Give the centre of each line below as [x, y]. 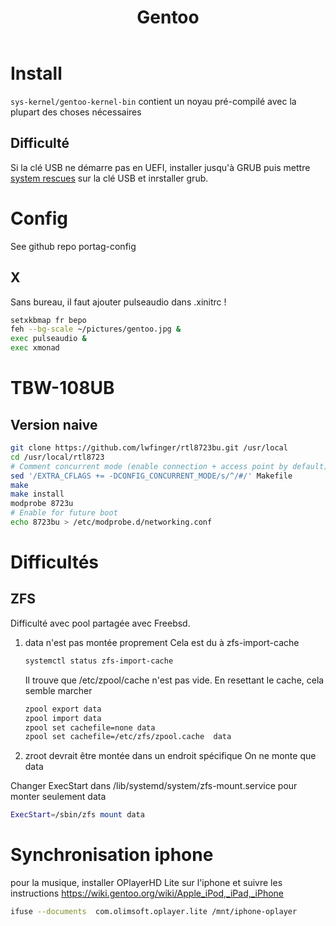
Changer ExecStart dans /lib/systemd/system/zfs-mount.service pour [154, 786]
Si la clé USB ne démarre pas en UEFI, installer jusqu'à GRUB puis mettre [160, 167]
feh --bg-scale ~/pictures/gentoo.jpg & [96, 329]
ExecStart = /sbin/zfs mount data [77, 815]
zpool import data [63, 718]
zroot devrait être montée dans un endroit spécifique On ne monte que [170, 756]
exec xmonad [35, 348]
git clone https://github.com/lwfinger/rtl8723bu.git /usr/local [149, 448]
